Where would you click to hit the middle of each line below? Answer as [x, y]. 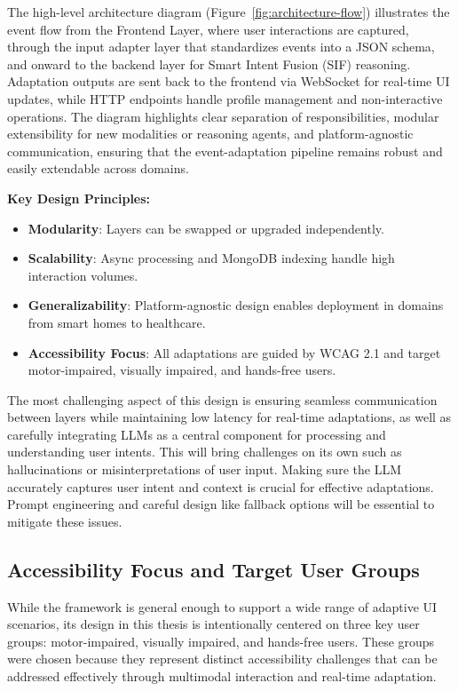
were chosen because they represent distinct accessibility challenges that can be [222, 659]
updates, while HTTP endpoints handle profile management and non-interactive [225, 98]
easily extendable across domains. [98, 168]
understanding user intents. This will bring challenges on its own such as [205, 452]
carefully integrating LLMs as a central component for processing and [197, 434]
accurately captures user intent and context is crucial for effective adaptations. [221, 486]
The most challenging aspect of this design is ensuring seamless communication [222, 399]
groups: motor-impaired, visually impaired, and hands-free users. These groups [221, 641]
